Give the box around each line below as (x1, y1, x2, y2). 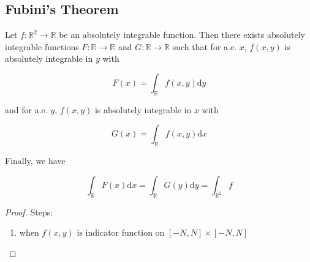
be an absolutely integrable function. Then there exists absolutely (59, 28, 305, 41)
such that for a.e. (172, 40, 237, 53)
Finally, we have (5, 154, 66, 167)
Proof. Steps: (5, 205, 53, 218)
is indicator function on (77, 226, 165, 239)
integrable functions (5, 40, 79, 53)
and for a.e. (5, 103, 48, 116)
